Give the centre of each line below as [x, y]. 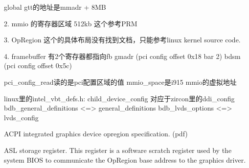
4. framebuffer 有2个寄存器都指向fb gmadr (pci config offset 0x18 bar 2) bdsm [122, 56]
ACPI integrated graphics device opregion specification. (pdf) [96, 134]
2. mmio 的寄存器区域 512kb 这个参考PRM [71, 23]
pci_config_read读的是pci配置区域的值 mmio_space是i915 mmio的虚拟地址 [120, 82]
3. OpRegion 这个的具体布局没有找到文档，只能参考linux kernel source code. [122, 40]
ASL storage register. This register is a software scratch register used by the [118, 150]
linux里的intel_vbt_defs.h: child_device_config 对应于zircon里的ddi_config [119, 98]
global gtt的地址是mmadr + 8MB [55, 7]
